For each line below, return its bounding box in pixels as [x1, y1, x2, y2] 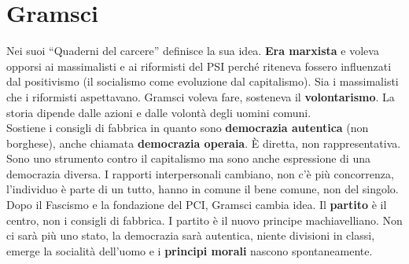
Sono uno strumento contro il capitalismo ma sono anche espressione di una [6, 150, 370, 167]
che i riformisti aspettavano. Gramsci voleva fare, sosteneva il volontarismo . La [6, 88, 395, 104]
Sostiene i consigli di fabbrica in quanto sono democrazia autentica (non [6, 119, 369, 136]
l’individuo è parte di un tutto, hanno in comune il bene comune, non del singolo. [6, 181, 399, 197]
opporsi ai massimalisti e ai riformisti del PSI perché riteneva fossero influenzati [6, 57, 392, 74]
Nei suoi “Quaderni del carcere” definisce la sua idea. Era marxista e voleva [6, 42, 379, 59]
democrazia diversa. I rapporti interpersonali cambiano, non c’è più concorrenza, [6, 165, 394, 181]
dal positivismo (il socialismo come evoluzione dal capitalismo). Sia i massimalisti [6, 73, 399, 90]
